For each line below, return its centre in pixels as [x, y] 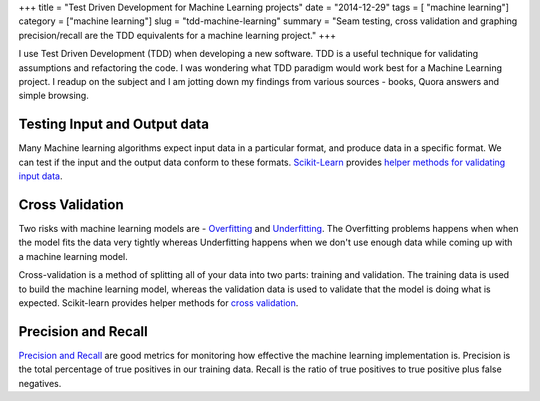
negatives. [40, 383]
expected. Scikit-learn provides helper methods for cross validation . [158, 302]
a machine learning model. [73, 256]
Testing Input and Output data [114, 124]
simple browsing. [53, 96]
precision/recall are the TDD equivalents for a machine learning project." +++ [177, 35]
